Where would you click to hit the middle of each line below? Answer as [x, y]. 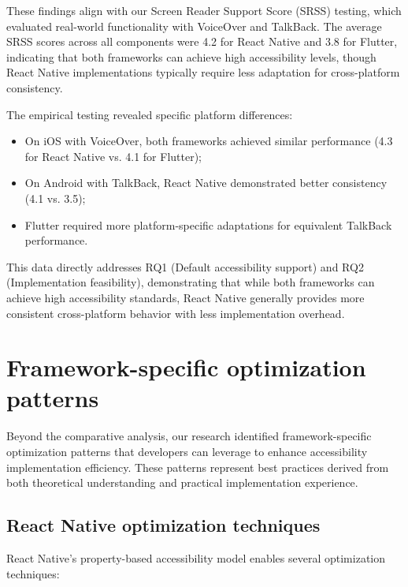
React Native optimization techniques [163, 525]
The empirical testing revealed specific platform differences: [150, 114]
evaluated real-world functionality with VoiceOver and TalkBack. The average [194, 26]
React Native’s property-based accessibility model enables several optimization [196, 557]
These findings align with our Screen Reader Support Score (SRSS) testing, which [204, 10]
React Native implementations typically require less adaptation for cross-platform [203, 72]
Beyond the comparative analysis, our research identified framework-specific [189, 436]
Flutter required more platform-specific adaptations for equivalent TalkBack [208, 224]
